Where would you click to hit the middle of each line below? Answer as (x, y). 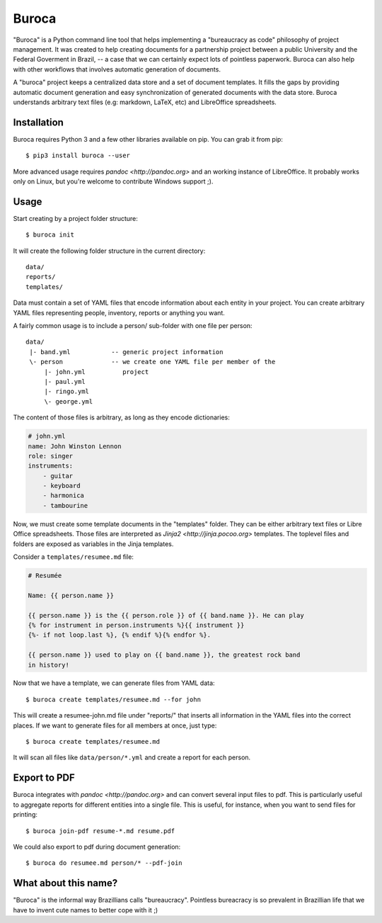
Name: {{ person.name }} (71, 595)
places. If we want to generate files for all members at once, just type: (115, 725)
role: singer (51, 456)
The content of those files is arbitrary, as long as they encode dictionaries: (121, 417)
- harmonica (64, 496)
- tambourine (65, 505)
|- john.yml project (97, 372)
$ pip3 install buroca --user (78, 155)
